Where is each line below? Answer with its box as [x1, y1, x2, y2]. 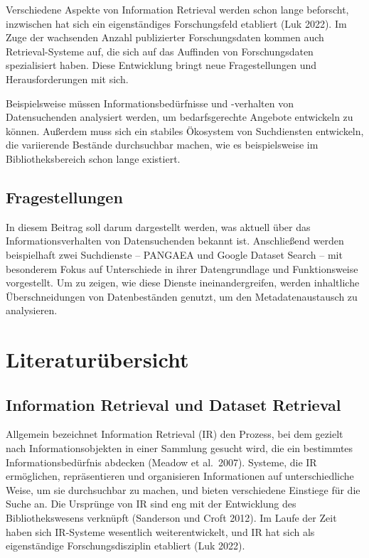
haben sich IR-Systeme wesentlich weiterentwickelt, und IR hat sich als [6, 524, 315, 539]
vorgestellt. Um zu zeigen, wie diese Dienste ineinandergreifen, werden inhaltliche [6, 275, 360, 290]
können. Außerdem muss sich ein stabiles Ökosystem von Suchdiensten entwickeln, [6, 123, 364, 138]
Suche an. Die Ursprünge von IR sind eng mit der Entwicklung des [6, 496, 296, 511]
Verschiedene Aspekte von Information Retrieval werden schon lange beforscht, [6, 2, 349, 16]
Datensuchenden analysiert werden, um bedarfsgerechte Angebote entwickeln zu [6, 109, 353, 124]
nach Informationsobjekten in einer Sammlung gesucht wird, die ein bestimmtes [6, 441, 353, 456]
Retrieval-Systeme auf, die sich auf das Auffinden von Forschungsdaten [6, 43, 314, 58]
